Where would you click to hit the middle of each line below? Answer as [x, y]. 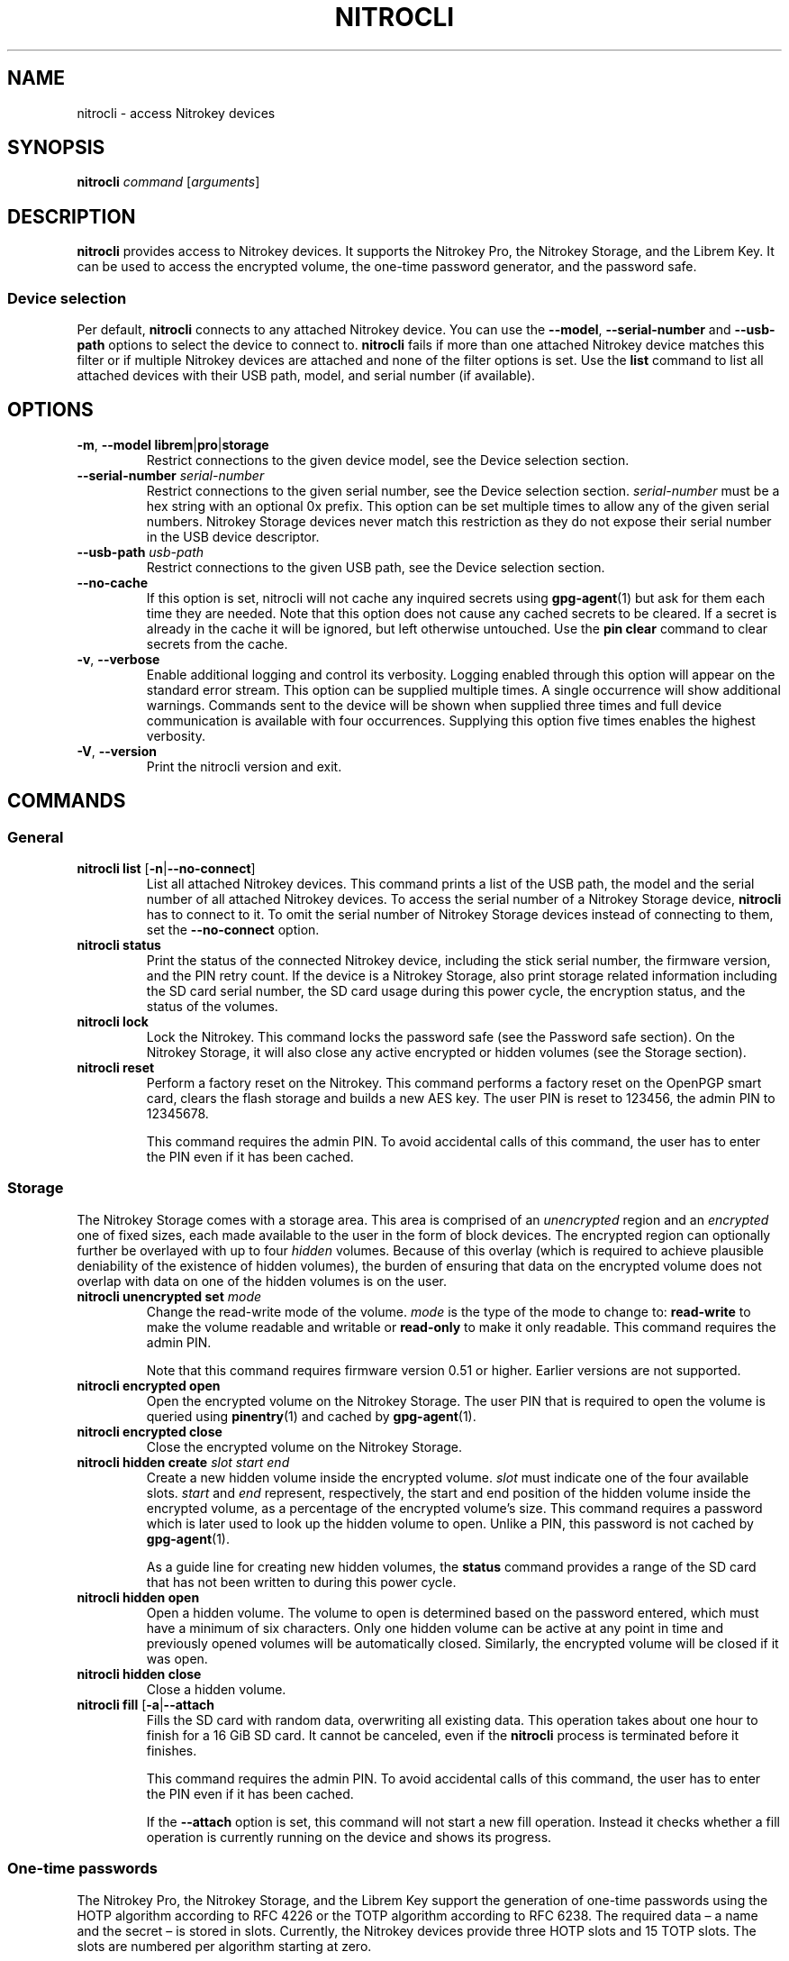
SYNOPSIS [56, 148]
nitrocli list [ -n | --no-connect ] [166, 869]
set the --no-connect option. [233, 930]
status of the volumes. [212, 1007]
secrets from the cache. [217, 643]
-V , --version [117, 751]
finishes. [172, 1750]
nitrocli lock [113, 1022]
